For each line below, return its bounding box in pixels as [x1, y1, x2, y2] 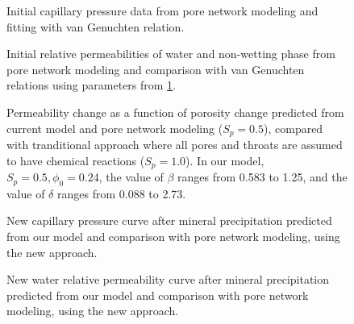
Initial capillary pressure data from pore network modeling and [6, 2, 319, 19]
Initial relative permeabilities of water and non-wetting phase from [6, 45, 335, 62]
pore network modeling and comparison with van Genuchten [6, 60, 305, 77]
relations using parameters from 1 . [6, 77, 177, 93]
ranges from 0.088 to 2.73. [56, 185, 186, 201]
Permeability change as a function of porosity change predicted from [6, 103, 344, 120]
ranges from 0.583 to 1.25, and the [177, 168, 348, 185]
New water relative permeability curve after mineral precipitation [6, 271, 330, 288]
